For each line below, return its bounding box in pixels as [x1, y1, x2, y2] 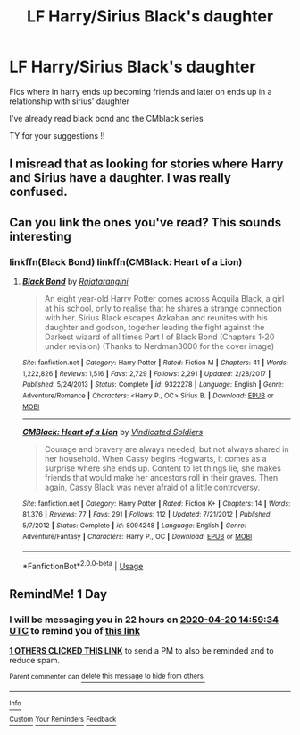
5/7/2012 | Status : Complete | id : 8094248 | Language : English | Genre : [21, 521, 246, 530]
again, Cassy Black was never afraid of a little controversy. [44, 482, 261, 492]
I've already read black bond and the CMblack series [9, 113, 204, 124]
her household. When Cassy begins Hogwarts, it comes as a [44, 453, 267, 464]
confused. [9, 184, 69, 200]
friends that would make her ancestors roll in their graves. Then [44, 472, 279, 483]
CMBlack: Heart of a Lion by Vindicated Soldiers [21, 426, 204, 437]
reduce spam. [9, 654, 61, 665]
